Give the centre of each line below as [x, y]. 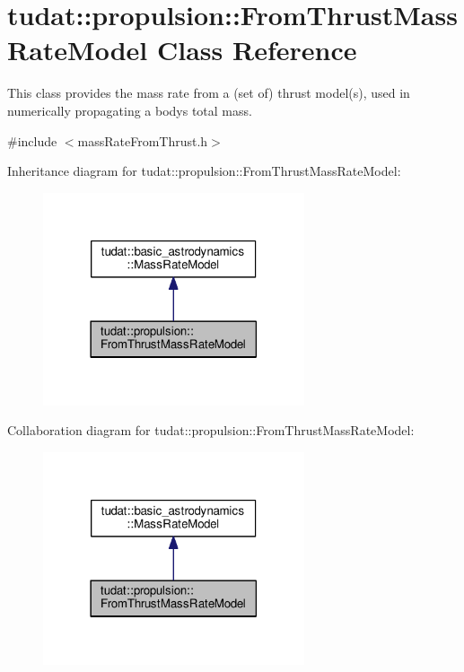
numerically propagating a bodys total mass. [130, 110]
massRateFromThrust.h [143, 140]
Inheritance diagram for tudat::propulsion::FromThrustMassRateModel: [204, 171]
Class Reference [257, 50]
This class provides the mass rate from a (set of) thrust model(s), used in [209, 93]
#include [32, 140]
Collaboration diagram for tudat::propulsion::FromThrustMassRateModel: [211, 430]
